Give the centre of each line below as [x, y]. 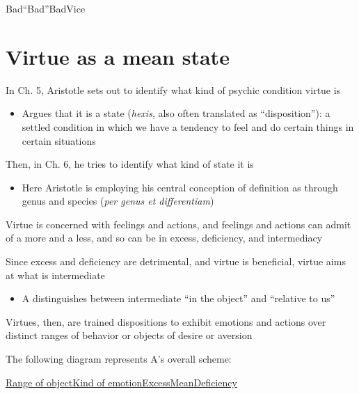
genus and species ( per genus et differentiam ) [118, 201]
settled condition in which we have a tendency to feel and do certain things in [188, 126]
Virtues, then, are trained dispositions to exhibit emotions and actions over [166, 321]
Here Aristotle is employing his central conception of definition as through [180, 187]
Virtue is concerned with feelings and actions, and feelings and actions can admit [178, 224]
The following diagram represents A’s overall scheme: [119, 359]
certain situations [59, 140]
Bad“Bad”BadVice [46, 8]
